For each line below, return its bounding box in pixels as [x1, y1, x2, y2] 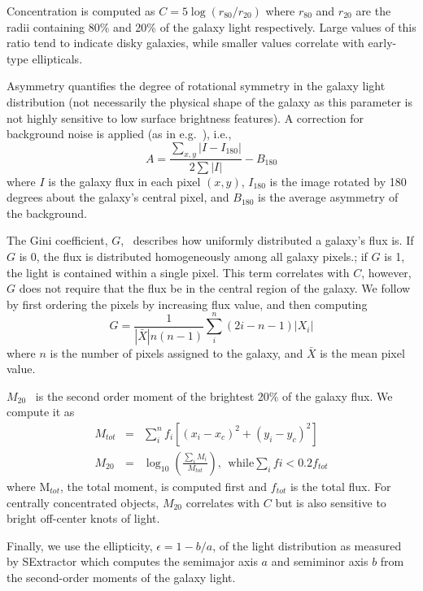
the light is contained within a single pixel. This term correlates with [7, 263, 350, 280]
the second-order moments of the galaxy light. [7, 568, 236, 585]
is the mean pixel [320, 344, 405, 361]
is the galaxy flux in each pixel [48, 172, 201, 189]
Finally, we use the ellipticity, [7, 537, 153, 554]
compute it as [7, 403, 75, 420]
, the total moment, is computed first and [59, 478, 268, 494]
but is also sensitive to [275, 493, 386, 511]
